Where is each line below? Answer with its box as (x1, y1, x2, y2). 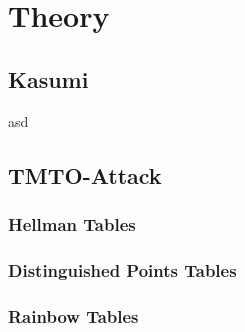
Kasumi (8, 63, 89, 94)
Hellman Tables (8, 211, 136, 236)
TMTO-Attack (8, 159, 162, 190)
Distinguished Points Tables (8, 257, 237, 282)
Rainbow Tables (8, 303, 139, 328)
